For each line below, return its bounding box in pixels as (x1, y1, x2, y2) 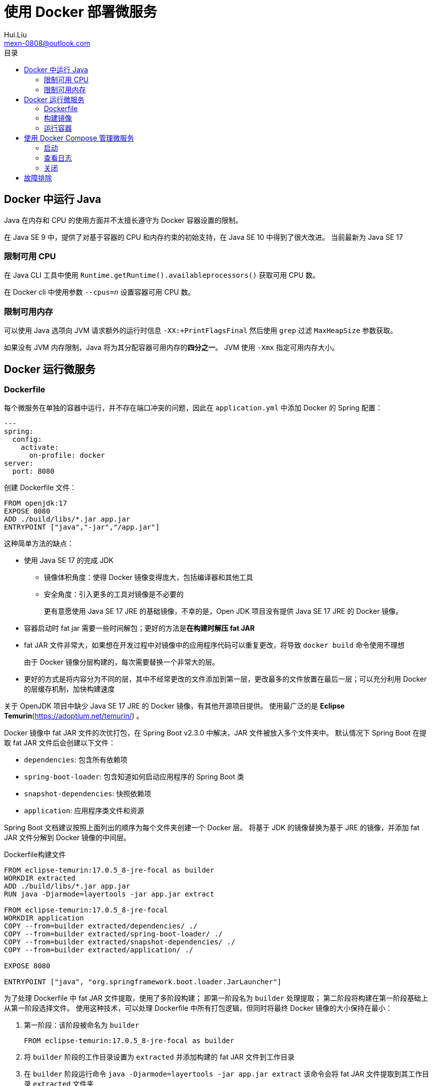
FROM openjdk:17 (4, 499, 67, 508)
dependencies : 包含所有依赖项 (24, 755, 128, 764)
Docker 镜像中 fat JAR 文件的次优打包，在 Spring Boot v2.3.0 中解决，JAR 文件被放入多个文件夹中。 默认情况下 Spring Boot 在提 (4, 728, 427, 737)
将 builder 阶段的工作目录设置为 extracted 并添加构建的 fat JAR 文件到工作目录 (24, 1053, 295, 1062)
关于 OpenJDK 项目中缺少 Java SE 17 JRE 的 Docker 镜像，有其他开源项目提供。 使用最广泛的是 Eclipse (4, 702, 345, 711)
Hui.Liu (4, 30, 27, 39)
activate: (20, 443, 59, 452)
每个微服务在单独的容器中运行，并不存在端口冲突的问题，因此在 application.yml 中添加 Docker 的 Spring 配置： (4, 403, 383, 412)
